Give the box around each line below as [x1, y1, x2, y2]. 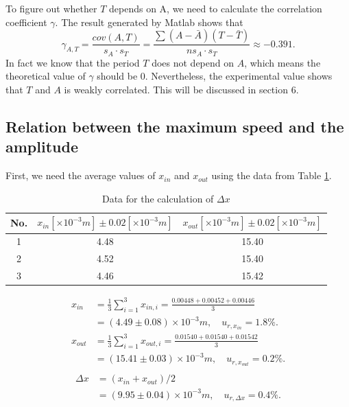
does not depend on [152, 55, 234, 69]
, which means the [244, 55, 321, 69]
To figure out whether [5, 1, 97, 15]
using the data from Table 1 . [211, 168, 332, 183]
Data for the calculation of [101, 191, 214, 205]
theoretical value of [5, 69, 86, 83]
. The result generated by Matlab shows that [55, 14, 243, 29]
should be [97, 69, 138, 83]
